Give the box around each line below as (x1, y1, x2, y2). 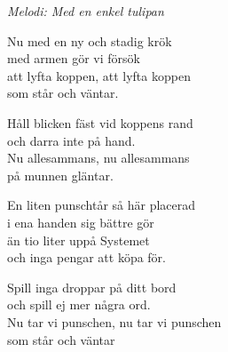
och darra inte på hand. (7, 131, 136, 149)
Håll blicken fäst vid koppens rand (7, 113, 193, 132)
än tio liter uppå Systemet (7, 230, 150, 249)
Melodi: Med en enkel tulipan (7, 2, 164, 20)
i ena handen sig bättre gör (7, 212, 154, 231)
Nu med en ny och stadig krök (7, 31, 172, 50)
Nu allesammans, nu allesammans (7, 148, 190, 167)
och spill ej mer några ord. (7, 295, 151, 314)
